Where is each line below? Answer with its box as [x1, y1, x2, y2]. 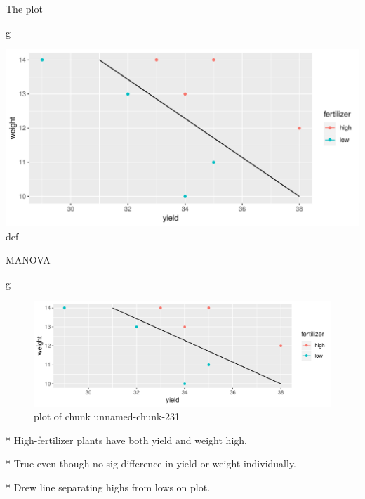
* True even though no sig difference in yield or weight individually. [6, 456, 297, 471]
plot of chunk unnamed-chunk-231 [34, 409, 180, 424]
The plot [6, 1, 43, 15]
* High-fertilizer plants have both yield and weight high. [6, 432, 247, 447]
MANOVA [6, 252, 51, 267]
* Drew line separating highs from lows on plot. [6, 480, 211, 495]
